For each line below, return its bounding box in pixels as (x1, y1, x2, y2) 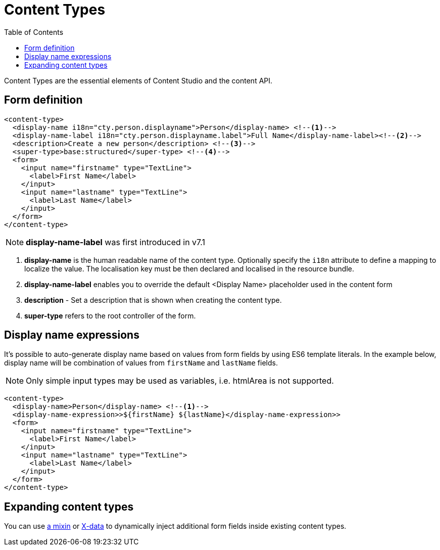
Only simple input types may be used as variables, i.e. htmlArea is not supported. (26, 376, 334, 386)
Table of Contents (4, 27, 64, 36)
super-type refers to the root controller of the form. (24, 311, 196, 320)
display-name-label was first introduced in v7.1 (26, 237, 205, 247)
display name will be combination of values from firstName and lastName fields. (4, 358, 278, 368)
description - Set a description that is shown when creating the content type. (24, 295, 282, 304)
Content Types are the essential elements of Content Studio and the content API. (4, 76, 273, 85)
